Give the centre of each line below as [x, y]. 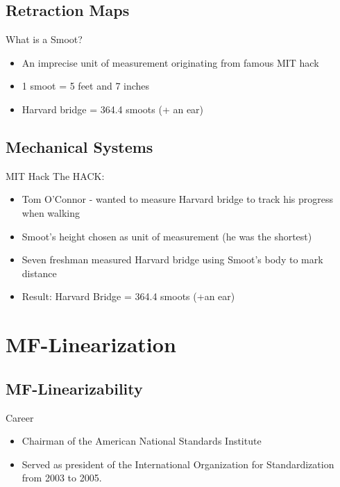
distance [39, 273]
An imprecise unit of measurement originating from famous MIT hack [170, 62]
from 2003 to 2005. [62, 478]
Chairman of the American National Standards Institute [142, 441]
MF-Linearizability [74, 388]
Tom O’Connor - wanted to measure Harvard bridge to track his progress [178, 199]
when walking [51, 212]
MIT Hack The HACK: [55, 175]
